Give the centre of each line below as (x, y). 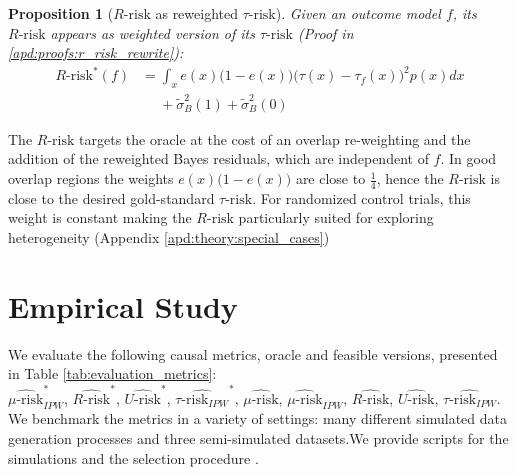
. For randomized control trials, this (361, 197)
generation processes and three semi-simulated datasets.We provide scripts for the (258, 438)
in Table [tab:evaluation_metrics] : (112, 373)
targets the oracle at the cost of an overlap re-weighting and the (275, 138)
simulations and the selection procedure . (133, 457)
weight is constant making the (100, 217)
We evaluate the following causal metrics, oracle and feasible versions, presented (253, 353)
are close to (330, 178)
